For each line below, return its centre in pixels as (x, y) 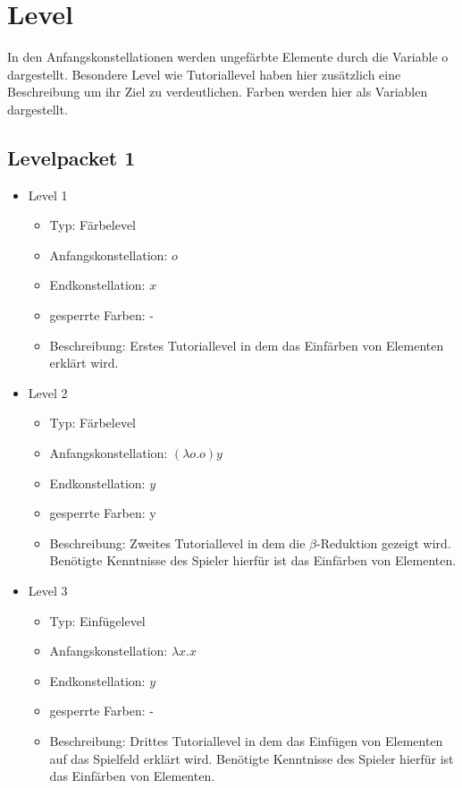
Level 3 (48, 591)
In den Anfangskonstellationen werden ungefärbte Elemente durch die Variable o (228, 57)
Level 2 (48, 392)
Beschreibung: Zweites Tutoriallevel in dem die (177, 542)
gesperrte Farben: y (103, 513)
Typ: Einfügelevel (97, 620)
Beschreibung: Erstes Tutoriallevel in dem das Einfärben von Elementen (247, 345)
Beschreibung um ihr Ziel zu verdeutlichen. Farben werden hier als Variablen (218, 92)
